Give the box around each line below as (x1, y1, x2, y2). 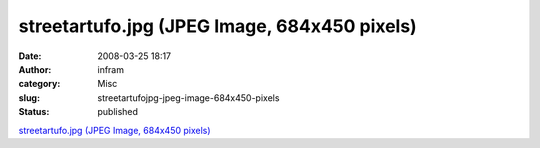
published (97, 106, 139, 118)
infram (97, 63, 125, 75)
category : (18, 78, 61, 90)
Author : (18, 63, 52, 75)
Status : (18, 106, 50, 118)
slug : (18, 91, 40, 104)
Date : (18, 50, 42, 62)
